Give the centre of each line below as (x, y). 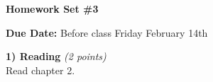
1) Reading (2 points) (56, 56)
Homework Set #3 (52, 8)
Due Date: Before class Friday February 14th (107, 32)
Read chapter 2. (40, 70)
